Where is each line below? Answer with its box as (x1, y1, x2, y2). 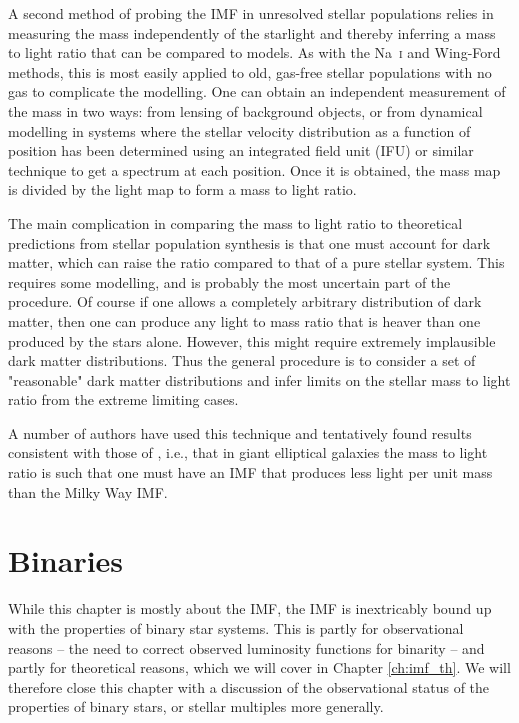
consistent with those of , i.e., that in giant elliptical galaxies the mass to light (8, 442, 488, 463)
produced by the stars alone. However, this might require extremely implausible (8, 330, 496, 351)
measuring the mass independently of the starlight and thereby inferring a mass (8, 22, 496, 43)
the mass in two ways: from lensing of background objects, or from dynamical (8, 100, 483, 121)
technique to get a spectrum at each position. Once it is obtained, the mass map (8, 159, 501, 180)
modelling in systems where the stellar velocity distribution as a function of (8, 120, 471, 141)
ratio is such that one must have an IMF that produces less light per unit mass (8, 462, 493, 483)
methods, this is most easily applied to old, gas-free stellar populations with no (8, 61, 492, 82)
